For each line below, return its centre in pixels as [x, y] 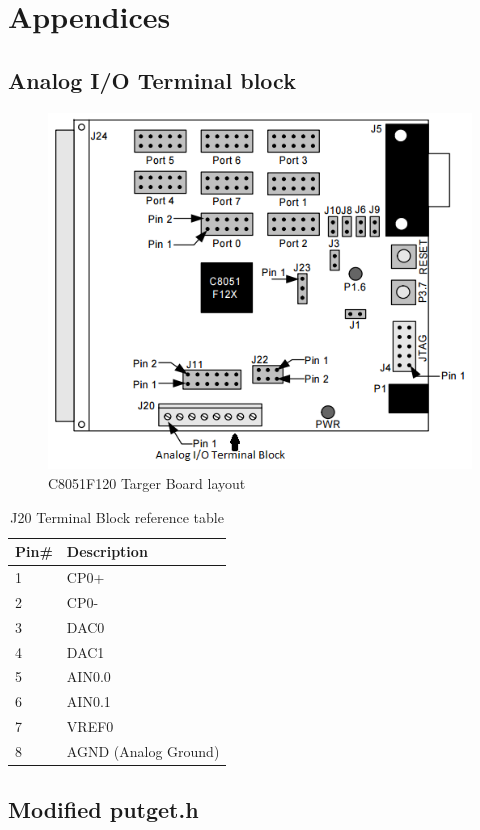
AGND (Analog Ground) [143, 750]
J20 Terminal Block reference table [117, 516]
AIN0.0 [88, 676]
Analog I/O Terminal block [152, 79]
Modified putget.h [103, 809]
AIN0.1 [88, 701]
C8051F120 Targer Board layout [147, 483]
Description [107, 551]
